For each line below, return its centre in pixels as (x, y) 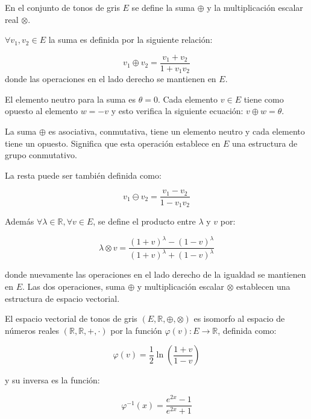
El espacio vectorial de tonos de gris (71, 318)
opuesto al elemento (42, 111)
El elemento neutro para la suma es (71, 99)
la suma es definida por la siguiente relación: (130, 40)
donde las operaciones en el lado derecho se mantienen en (111, 79)
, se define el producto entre (144, 221)
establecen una (263, 286)
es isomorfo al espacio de (239, 318)
